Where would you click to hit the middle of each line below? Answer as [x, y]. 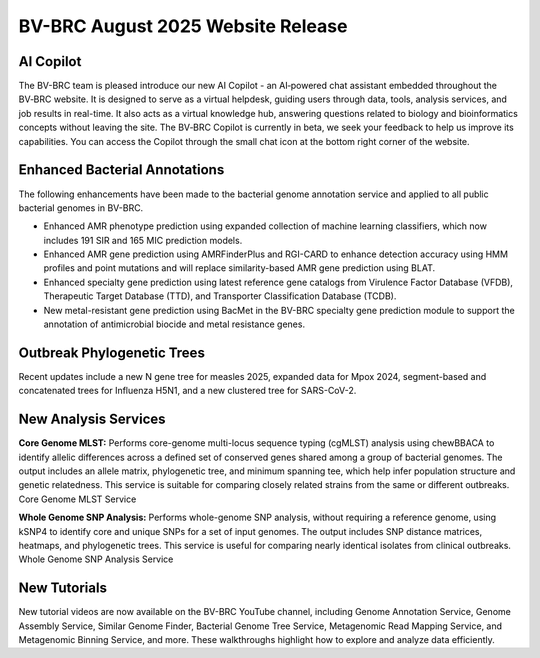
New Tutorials [62, 588]
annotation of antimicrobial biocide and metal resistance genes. [174, 324]
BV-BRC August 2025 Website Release [183, 26]
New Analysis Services [92, 419]
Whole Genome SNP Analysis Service [96, 559]
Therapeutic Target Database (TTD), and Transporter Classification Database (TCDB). [220, 296]
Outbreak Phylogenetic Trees [111, 352]
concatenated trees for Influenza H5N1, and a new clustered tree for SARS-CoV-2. [187, 391]
